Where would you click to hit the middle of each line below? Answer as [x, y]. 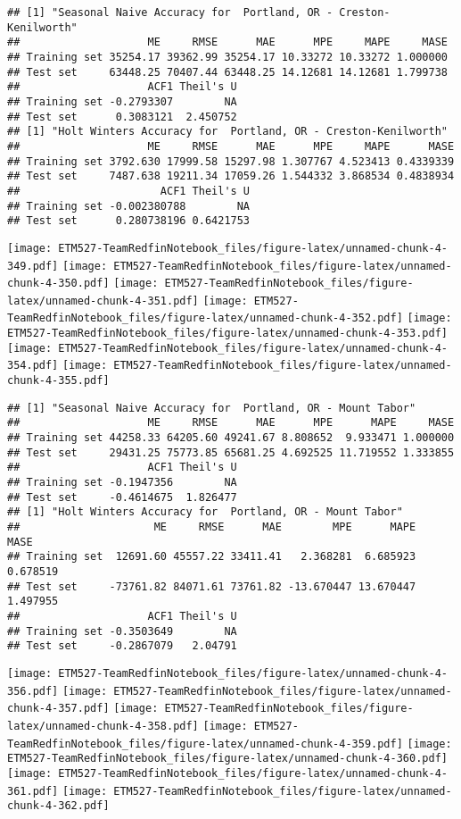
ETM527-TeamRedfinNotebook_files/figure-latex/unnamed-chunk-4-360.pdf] [227, 759]
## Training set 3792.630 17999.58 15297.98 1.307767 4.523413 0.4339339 [231, 161]
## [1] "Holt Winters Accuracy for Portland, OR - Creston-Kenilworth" [227, 132]
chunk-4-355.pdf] [58, 381]
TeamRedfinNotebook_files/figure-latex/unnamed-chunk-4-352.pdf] [205, 318]
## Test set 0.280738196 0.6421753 [129, 221]
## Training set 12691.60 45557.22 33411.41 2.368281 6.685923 [212, 557]
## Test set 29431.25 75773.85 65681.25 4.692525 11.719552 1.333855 [231, 452]
